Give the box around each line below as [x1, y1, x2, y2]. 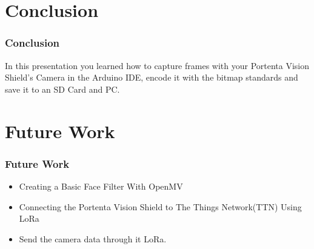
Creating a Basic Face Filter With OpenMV [19, 179, 183, 192]
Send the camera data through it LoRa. [19, 232, 167, 245]
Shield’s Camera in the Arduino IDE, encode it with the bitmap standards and [5, 71, 298, 84]
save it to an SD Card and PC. [5, 82, 120, 95]
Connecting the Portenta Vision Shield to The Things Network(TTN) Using [19, 200, 302, 213]
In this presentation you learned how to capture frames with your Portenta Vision [5, 59, 310, 71]
